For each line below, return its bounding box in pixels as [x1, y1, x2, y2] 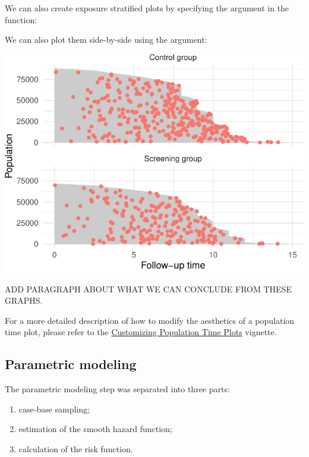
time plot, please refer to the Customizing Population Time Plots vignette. [5, 326, 277, 338]
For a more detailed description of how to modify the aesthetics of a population [5, 314, 295, 326]
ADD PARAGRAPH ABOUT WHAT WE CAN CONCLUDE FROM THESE [5, 282, 292, 295]
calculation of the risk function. [18, 442, 133, 455]
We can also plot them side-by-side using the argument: [5, 33, 207, 46]
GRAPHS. [5, 294, 43, 307]
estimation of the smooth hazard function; [18, 423, 172, 435]
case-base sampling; [18, 402, 90, 415]
